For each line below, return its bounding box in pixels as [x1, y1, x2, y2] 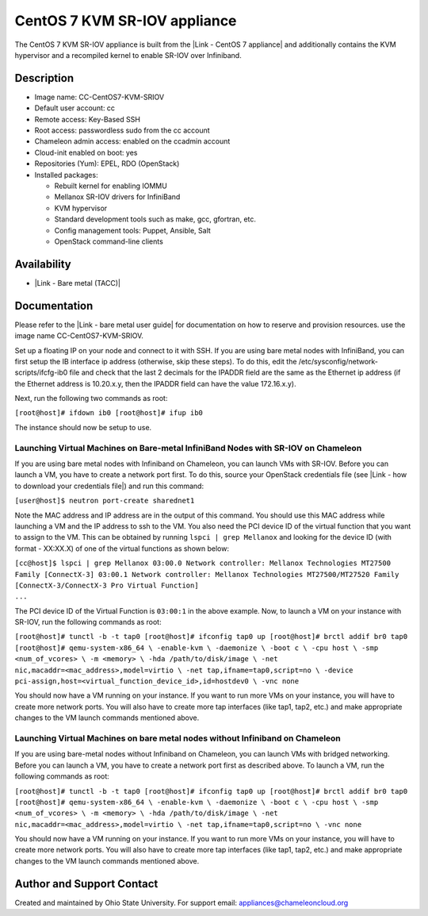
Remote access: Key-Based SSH [34, 114, 140, 124]
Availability [14, 257, 71, 271]
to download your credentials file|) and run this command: [14, 481, 204, 491]
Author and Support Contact [14, 877, 159, 891]
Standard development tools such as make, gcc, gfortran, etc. [54, 214, 257, 224]
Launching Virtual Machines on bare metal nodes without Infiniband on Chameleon [14, 733, 341, 744]
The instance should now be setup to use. [14, 422, 152, 432]
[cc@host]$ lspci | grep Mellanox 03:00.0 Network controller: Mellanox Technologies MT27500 [14, 559, 392, 568]
